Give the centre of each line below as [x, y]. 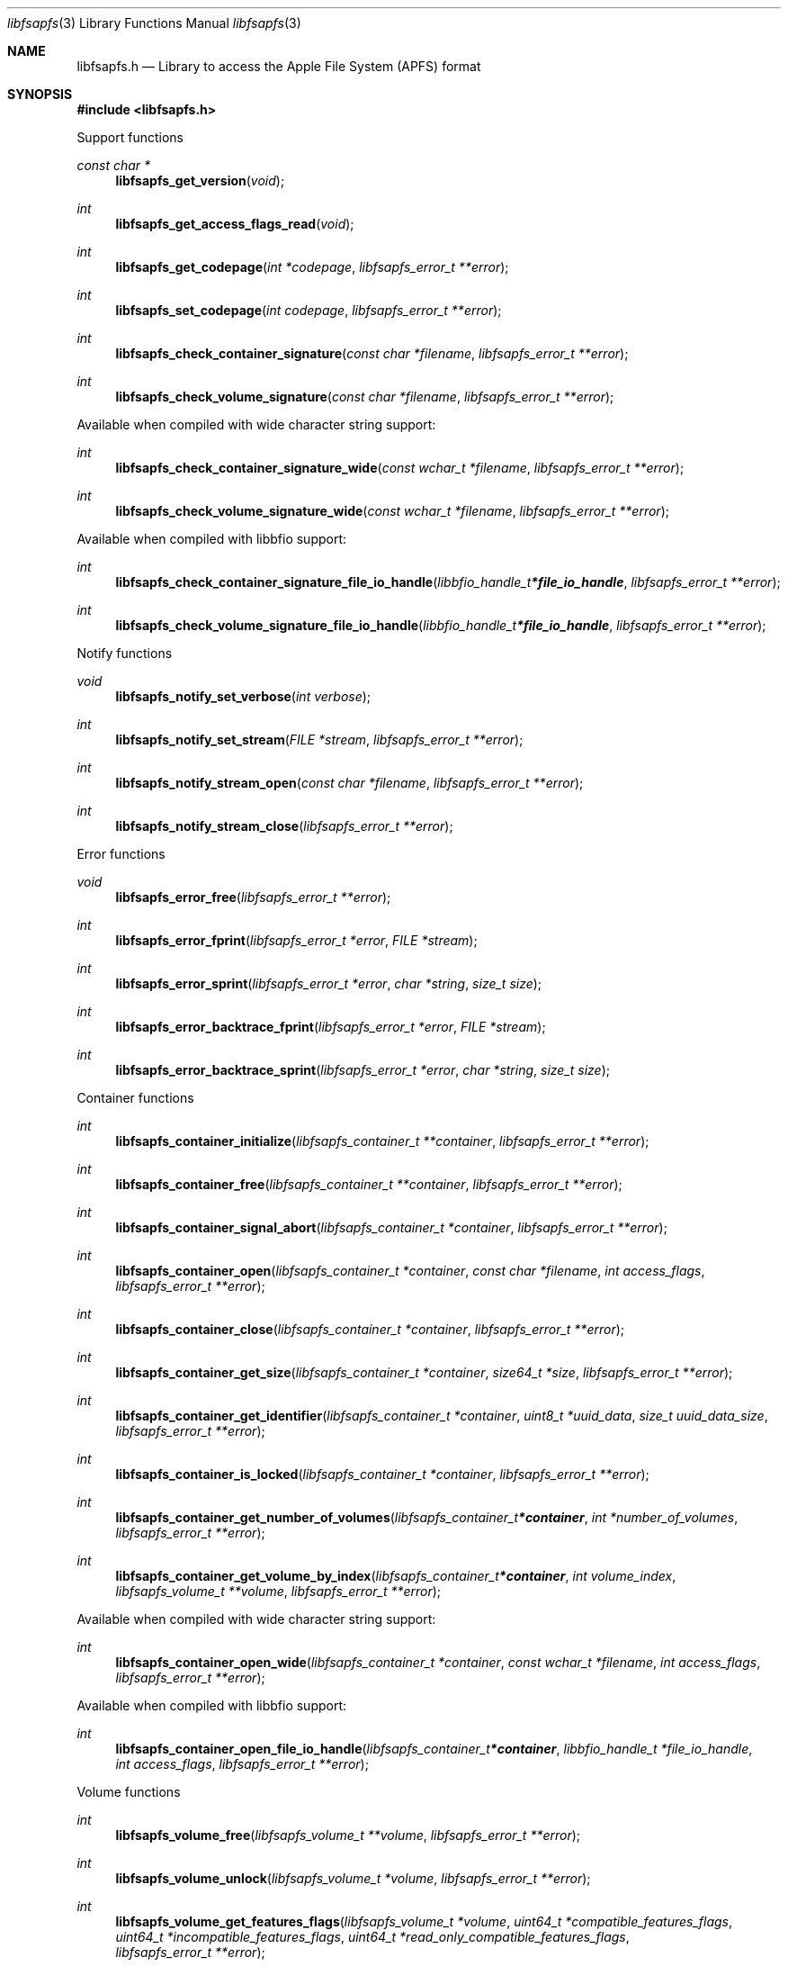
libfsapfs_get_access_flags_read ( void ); [235, 224]
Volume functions [129, 1792]
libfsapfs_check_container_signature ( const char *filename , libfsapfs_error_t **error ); [372, 353]
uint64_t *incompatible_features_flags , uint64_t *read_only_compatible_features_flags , [372, 1937]
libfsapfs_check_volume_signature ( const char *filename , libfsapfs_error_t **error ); [365, 397]
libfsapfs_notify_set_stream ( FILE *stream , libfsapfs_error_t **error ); [319, 740]
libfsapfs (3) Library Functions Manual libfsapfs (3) [154, 23]
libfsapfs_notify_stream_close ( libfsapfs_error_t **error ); [284, 826]
